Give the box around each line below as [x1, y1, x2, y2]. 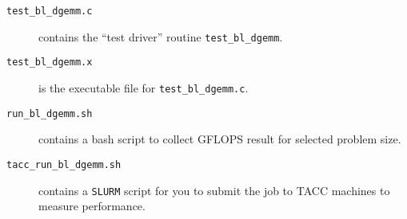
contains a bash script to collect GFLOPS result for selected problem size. [38, 131, 401, 147]
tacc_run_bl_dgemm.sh [6, 158, 122, 170]
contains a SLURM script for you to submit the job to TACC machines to [38, 182, 390, 198]
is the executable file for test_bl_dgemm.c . [38, 79, 249, 96]
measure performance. [38, 197, 146, 214]
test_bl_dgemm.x [6, 57, 93, 68]
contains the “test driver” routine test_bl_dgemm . [38, 28, 283, 45]
